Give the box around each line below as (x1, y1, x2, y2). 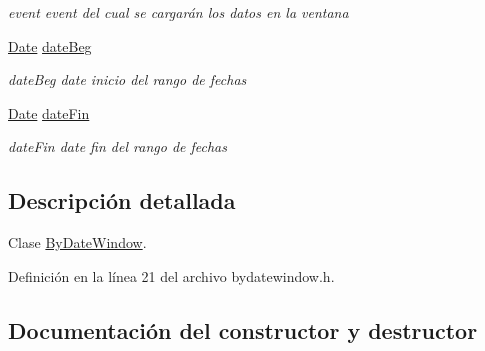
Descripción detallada (8, 185, 236, 216)
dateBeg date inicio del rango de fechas (8, 69, 247, 90)
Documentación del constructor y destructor (8, 314, 478, 345)
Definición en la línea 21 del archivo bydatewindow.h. (8, 265, 335, 286)
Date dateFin (8, 102, 90, 123)
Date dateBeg (8, 35, 92, 56)
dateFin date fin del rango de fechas (8, 136, 227, 157)
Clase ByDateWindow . (8, 232, 147, 253)
